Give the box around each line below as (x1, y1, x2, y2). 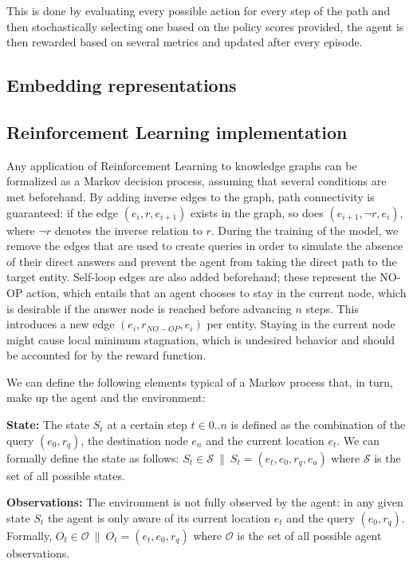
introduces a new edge (6, 316, 115, 332)
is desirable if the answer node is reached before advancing (6, 300, 292, 316)
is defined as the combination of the (230, 416, 406, 433)
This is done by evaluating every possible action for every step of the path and (6, 2, 391, 18)
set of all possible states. (6, 467, 125, 483)
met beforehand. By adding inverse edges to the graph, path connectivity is (6, 188, 375, 205)
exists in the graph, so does (191, 204, 324, 220)
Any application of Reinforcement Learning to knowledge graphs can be (6, 157, 357, 173)
